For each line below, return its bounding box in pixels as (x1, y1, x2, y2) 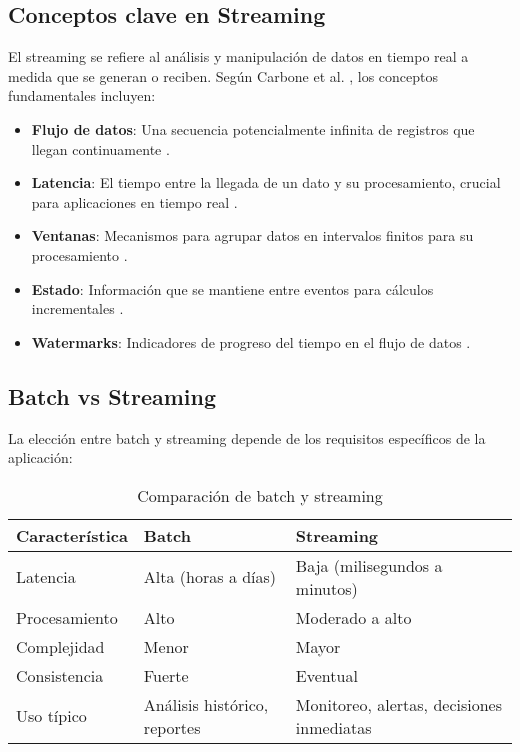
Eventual (295, 663, 358, 687)
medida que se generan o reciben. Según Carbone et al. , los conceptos (8, 65, 439, 86)
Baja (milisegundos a (295, 553, 443, 577)
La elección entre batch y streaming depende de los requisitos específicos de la (8, 427, 486, 448)
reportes (143, 715, 201, 739)
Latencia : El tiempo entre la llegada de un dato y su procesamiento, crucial (31, 172, 501, 193)
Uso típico (16, 704, 87, 728)
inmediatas (295, 715, 372, 739)
